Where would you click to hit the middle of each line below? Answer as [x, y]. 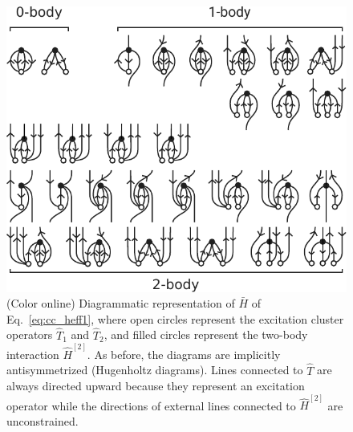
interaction [33, 354]
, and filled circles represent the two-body [206, 334]
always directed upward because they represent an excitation [156, 386]
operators [30, 334]
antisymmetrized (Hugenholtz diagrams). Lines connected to [155, 370]
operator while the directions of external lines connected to [151, 405]
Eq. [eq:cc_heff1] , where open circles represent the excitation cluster [175, 318]
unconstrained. [43, 421]
